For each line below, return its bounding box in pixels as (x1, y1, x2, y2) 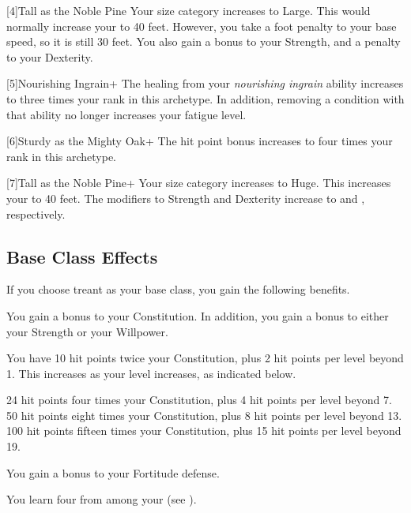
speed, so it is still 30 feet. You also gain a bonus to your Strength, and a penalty (6, 33, 401, 50)
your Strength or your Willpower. (6, 323, 168, 339)
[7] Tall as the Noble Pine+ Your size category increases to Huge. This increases (6, 174, 391, 191)
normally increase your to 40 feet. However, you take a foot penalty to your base (6, 17, 397, 34)
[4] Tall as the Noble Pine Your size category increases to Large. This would (6, 2, 371, 18)
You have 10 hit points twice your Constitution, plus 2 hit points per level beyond (6, 350, 404, 366)
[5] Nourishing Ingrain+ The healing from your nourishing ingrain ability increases (6, 75, 404, 92)
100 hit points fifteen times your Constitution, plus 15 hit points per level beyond (6, 422, 402, 439)
